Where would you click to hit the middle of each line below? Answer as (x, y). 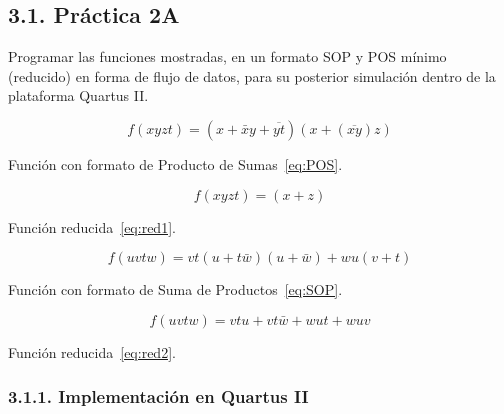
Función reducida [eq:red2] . (92, 351)
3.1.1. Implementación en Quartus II (158, 396)
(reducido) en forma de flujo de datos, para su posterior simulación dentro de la (252, 75)
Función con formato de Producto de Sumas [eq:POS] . (175, 163)
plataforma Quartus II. (78, 95)
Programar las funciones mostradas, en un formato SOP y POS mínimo (227, 56)
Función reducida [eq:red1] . (92, 226)
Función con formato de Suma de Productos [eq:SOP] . (175, 289)
